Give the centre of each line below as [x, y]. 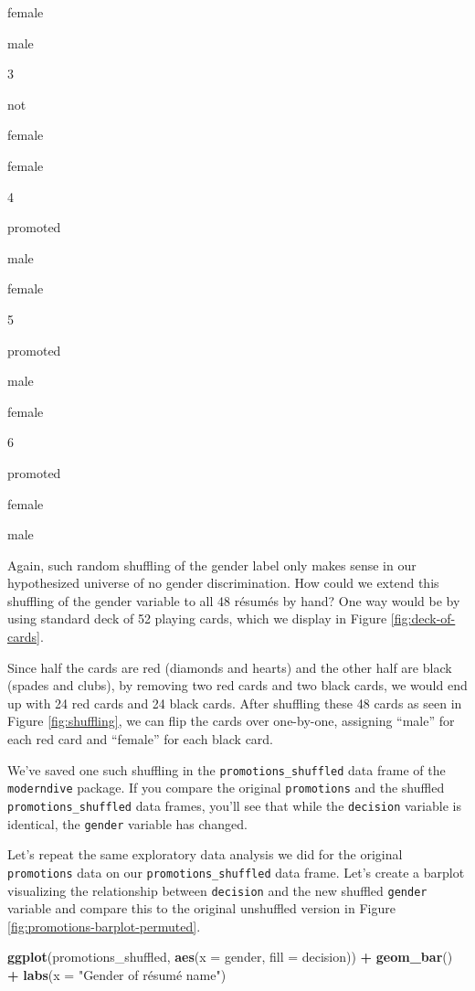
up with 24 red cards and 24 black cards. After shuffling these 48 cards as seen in [235, 703]
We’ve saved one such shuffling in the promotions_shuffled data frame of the [227, 769]
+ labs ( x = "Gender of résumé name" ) [117, 974]
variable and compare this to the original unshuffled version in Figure [201, 908]
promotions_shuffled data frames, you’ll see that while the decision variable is [234, 805]
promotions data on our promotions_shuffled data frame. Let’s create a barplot [236, 872]
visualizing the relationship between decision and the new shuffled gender [217, 890]
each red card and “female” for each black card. [141, 739]
